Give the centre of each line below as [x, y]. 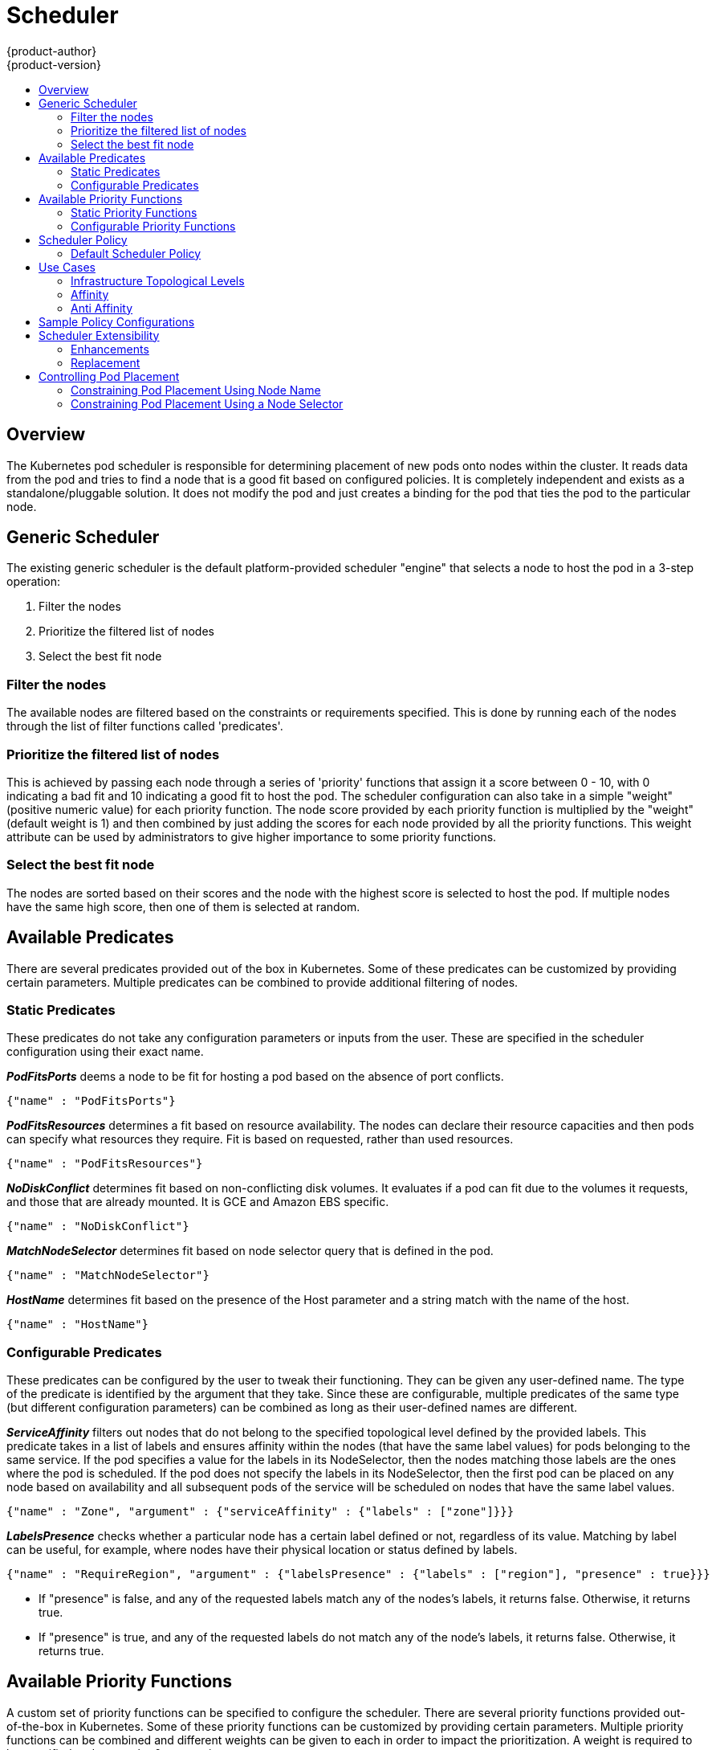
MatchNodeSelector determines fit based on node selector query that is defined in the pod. [250, 1251]
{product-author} [52, 51]
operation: [33, 582]
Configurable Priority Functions [153, 226]
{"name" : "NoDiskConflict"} [98, 1227]
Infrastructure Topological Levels [158, 280]
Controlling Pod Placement [109, 376]
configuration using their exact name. [105, 1052]
